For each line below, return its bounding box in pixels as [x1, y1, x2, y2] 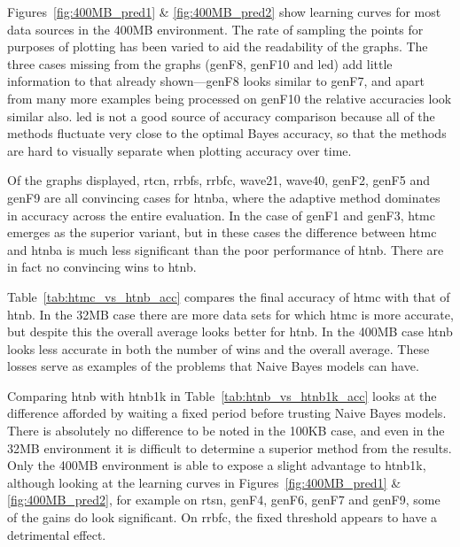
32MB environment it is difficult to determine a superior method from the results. [7, 438, 452, 457]
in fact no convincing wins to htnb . [7, 258, 197, 276]
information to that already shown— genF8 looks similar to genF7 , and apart [7, 72, 425, 90]
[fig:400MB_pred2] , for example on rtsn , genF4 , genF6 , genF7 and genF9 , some [7, 490, 441, 509]
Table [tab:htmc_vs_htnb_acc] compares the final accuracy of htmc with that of [7, 287, 450, 305]
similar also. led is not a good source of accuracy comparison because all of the [7, 106, 435, 125]
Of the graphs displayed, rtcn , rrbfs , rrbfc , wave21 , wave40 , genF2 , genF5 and [7, 171, 430, 189]
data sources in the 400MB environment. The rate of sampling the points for [7, 19, 424, 38]
